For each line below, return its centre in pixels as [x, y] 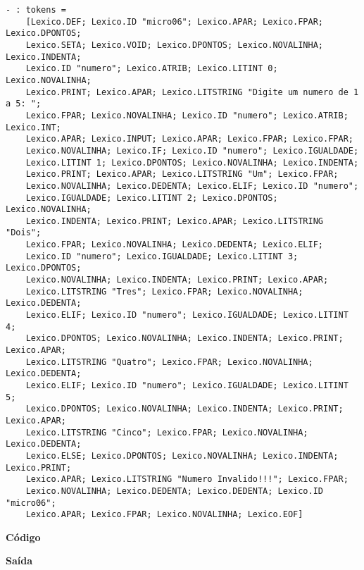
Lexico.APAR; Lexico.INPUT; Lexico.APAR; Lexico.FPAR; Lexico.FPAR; [189, 139]
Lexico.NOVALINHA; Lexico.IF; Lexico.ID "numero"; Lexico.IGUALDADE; [192, 150]
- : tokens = [36, 10]
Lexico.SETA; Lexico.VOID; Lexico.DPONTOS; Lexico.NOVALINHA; [175, 45]
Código [23, 537]
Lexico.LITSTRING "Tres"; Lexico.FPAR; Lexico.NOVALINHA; [164, 291]
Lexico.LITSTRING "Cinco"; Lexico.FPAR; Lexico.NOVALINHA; [167, 432]
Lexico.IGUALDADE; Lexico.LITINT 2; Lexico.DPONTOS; [152, 198]
